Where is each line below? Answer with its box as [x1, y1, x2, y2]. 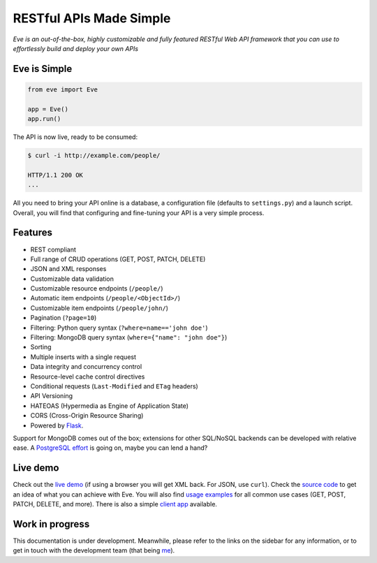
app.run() [27, 115, 61, 123]
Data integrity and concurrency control [30, 363, 142, 371]
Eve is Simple [13, 63, 73, 75]
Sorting [30, 343, 52, 351]
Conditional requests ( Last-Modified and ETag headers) [30, 382, 198, 390]
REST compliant [30, 245, 77, 254]
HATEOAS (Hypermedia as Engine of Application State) [30, 402, 188, 410]
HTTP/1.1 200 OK [27, 171, 84, 179]
